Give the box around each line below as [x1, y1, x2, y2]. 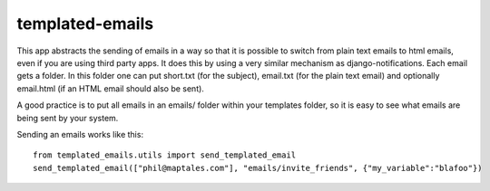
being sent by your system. [16, 112, 119, 123]
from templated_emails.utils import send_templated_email [33, 150, 297, 160]
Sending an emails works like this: [16, 129, 144, 139]
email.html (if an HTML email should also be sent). [16, 82, 204, 94]
